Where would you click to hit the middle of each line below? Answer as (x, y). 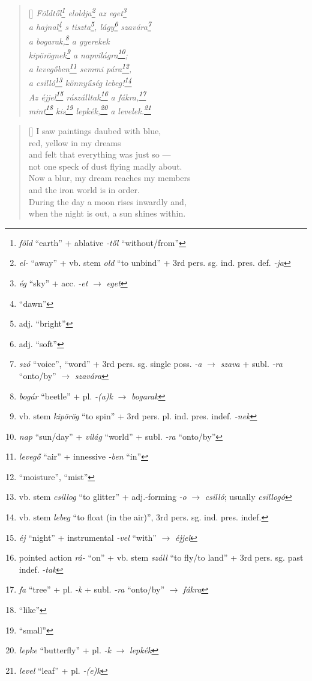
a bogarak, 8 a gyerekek (69, 40)
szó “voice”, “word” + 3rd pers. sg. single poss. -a (110, 364)
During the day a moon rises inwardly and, (107, 201)
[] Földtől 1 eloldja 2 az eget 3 (77, 12)
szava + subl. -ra (251, 364)
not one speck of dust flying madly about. (105, 166)
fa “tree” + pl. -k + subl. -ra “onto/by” (92, 589)
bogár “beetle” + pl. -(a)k (66, 396)
